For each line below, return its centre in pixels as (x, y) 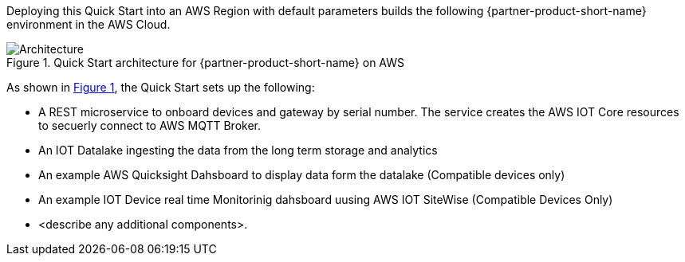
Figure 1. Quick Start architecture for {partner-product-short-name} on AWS (206, 63)
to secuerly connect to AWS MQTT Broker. (150, 125)
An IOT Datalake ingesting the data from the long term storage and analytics (238, 150)
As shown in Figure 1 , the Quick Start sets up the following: (161, 87)
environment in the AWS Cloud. (89, 24)
